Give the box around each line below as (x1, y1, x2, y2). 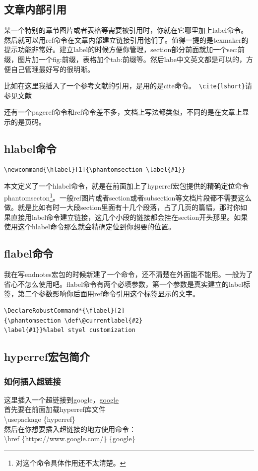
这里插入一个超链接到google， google (4, 394, 119, 404)
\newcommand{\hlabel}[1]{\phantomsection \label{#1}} (4, 166, 186, 173)
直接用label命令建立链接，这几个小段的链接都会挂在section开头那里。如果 (10, 211, 248, 222)
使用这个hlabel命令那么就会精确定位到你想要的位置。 (4, 221, 175, 232)
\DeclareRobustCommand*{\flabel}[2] (4, 307, 125, 315)
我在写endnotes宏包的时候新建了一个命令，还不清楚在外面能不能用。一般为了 (4, 269, 253, 279)
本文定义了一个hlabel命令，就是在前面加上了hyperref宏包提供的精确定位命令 (4, 181, 249, 191)
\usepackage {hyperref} (4, 413, 76, 424)
